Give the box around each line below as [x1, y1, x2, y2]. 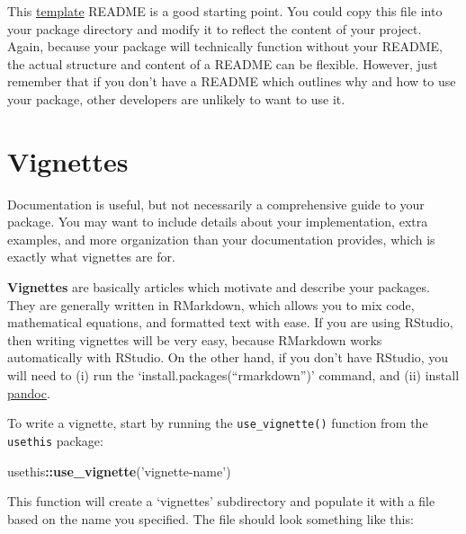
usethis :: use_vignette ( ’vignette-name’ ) [7, 461, 231, 480]
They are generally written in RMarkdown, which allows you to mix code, [7, 295, 415, 314]
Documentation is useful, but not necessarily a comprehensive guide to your [7, 194, 425, 213]
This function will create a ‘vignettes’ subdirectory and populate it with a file [7, 492, 435, 511]
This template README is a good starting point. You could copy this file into [7, 2, 443, 20]
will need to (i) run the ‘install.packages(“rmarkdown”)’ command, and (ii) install [7, 366, 460, 385]
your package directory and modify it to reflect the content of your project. [7, 19, 422, 38]
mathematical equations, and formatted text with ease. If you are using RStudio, [7, 313, 453, 332]
